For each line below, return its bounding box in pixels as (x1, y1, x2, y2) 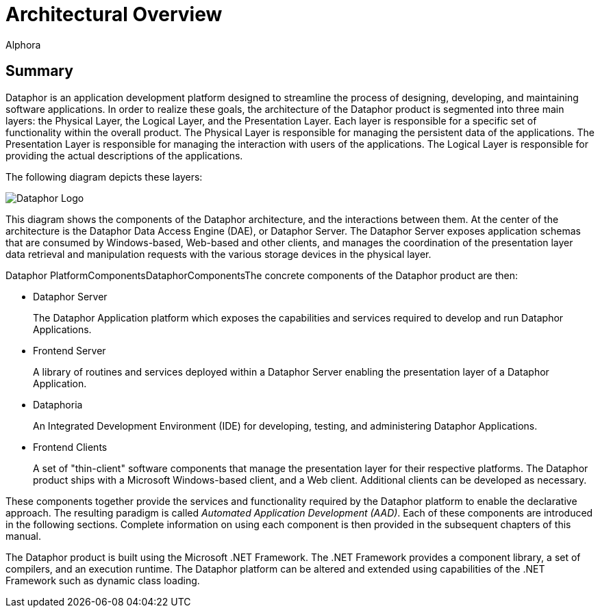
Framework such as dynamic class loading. (5, 574, 200, 586)
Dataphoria (33, 398, 83, 410)
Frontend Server (33, 344, 106, 356)
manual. (5, 530, 41, 542)
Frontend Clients (33, 441, 108, 453)
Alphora (5, 38, 41, 51)
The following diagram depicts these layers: (5, 170, 203, 183)
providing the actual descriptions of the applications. (5, 149, 243, 161)
